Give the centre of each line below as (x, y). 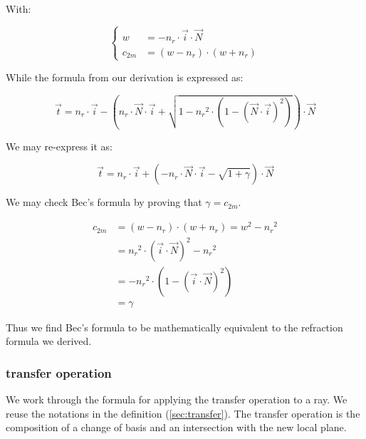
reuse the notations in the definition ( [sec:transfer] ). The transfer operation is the (183, 413)
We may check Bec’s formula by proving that (104, 202)
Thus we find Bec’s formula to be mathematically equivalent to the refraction (174, 327)
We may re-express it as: (59, 146)
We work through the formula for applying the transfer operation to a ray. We (177, 399)
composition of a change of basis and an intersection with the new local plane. (176, 427)
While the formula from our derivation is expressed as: (125, 77)
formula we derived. (49, 341)
